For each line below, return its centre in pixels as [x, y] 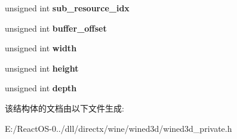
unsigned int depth [41, 88]
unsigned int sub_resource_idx [67, 8]
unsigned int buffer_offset [56, 28]
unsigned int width [41, 48]
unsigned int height [42, 68]
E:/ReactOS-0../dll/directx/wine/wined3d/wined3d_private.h [119, 128]
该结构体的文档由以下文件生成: [64, 108]
